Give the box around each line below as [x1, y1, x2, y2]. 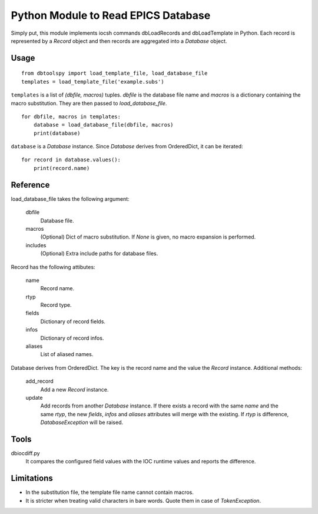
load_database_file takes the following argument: [11, 195, 130, 203]
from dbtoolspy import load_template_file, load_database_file [21, 70, 208, 77]
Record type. [40, 301, 72, 309]
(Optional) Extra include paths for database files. [40, 250, 158, 257]
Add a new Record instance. [40, 386, 109, 393]
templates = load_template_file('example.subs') [21, 78, 164, 85]
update [25, 394, 43, 401]
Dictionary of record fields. [40, 318, 106, 325]
